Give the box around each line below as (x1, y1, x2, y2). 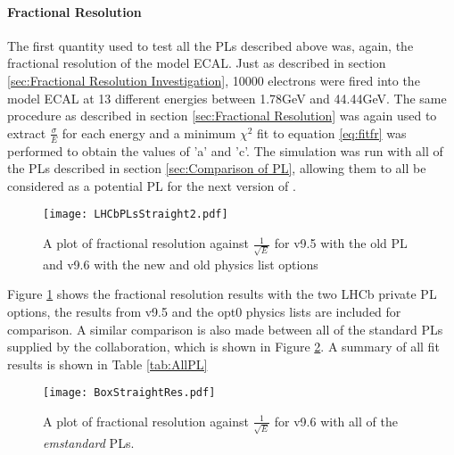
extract (7, 123, 46, 142)
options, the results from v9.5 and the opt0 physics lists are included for (7, 302, 401, 320)
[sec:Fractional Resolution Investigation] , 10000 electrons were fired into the (7, 70, 420, 89)
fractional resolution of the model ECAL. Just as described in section (7, 54, 386, 72)
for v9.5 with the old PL (274, 234, 408, 252)
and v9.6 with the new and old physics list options (43, 254, 318, 273)
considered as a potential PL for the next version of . (7, 176, 296, 194)
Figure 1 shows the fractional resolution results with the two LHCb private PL (7, 285, 437, 303)
